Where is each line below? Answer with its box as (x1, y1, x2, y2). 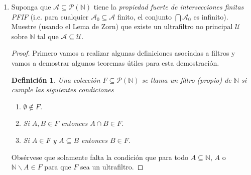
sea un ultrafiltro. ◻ (80, 161, 144, 172)
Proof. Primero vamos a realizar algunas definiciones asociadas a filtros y (11, 48, 235, 58)
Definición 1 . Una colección (11, 74, 100, 85)
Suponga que (11, 2, 51, 12)
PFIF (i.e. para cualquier (11, 11, 89, 22)
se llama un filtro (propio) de (142, 74, 231, 85)
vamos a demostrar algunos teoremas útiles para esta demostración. (11, 57, 219, 68)
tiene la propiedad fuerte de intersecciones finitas (93, 2, 244, 12)
